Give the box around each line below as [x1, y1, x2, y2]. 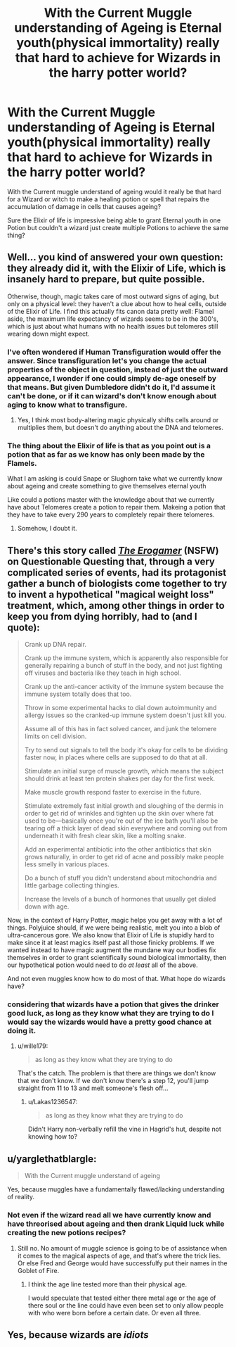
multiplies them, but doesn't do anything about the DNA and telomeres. [17, 424, 223, 432]
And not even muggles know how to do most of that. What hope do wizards [7, 975, 226, 983]
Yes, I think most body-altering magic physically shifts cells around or [17, 416, 219, 424]
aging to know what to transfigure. [7, 400, 128, 410]
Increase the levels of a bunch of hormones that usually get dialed [24, 895, 216, 904]
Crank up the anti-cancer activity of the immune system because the [24, 683, 224, 691]
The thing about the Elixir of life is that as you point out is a [7, 441, 211, 450]
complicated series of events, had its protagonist [7, 567, 227, 578]
